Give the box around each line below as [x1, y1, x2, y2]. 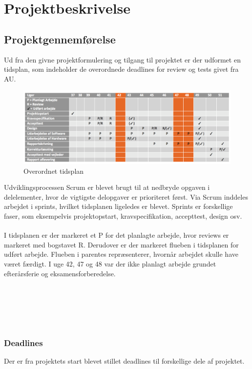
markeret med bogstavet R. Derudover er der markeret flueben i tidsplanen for [4, 239, 239, 249]
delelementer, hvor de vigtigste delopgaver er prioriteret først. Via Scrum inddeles [4, 191, 248, 202]
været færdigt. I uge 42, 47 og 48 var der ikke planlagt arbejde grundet [4, 259, 216, 269]
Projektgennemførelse [4, 31, 116, 46]
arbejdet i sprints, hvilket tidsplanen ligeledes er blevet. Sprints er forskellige [4, 201, 233, 211]
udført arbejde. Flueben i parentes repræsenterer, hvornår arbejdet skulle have [4, 249, 238, 259]
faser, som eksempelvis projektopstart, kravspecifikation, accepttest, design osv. [4, 211, 242, 221]
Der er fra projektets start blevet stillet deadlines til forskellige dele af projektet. [4, 356, 245, 366]
